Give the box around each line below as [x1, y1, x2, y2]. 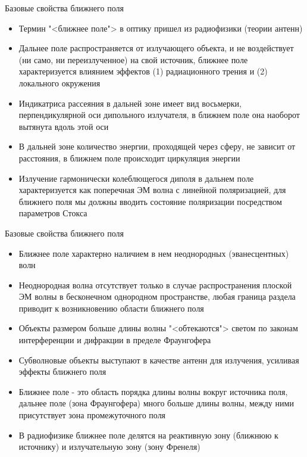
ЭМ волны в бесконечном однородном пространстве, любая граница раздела [18, 290, 296, 303]
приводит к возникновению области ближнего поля [18, 301, 204, 314]
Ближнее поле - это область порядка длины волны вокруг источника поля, [18, 385, 288, 397]
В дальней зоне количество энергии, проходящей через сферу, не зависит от [18, 140, 296, 153]
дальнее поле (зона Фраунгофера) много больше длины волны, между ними [18, 397, 294, 409]
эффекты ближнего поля [18, 365, 106, 378]
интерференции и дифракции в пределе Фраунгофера [18, 334, 211, 346]
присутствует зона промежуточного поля [18, 409, 166, 421]
